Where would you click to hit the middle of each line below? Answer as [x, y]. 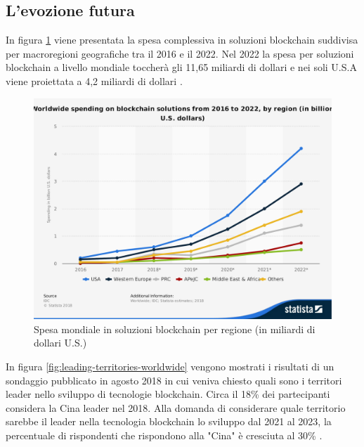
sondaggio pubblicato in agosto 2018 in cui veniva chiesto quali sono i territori [174, 380]
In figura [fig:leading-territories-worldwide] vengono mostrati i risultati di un [170, 367]
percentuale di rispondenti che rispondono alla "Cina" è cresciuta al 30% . [164, 435]
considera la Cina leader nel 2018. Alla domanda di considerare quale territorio [176, 407]
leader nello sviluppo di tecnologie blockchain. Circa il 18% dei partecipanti [168, 394]
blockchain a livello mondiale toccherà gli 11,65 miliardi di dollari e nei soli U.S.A [181, 67]
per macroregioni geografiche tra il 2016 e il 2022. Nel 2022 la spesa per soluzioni [180, 53]
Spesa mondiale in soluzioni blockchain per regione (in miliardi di [175, 329]
